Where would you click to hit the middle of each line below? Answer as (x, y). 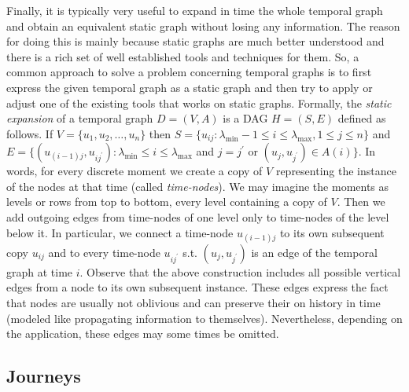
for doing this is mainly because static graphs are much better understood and (195, 41)
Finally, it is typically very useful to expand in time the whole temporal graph (195, 10)
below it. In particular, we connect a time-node (120, 232)
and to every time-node (104, 252)
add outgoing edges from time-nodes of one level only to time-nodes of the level (198, 216)
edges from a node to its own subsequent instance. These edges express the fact (197, 287)
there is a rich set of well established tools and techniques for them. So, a (183, 56)
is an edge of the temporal (314, 252)
